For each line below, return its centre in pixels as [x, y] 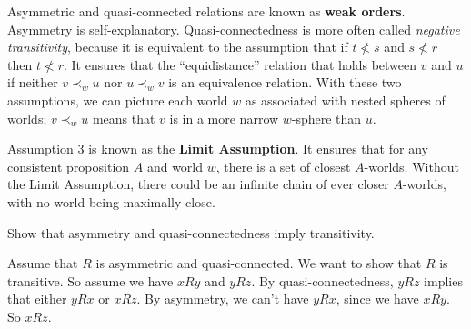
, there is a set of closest [283, 166]
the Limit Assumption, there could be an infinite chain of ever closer [198, 184]
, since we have [377, 299]
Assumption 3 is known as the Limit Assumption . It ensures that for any [218, 149]
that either [37, 299]
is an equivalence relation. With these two [285, 82]
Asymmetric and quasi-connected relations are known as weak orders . [206, 11]
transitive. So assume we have [90, 280]
